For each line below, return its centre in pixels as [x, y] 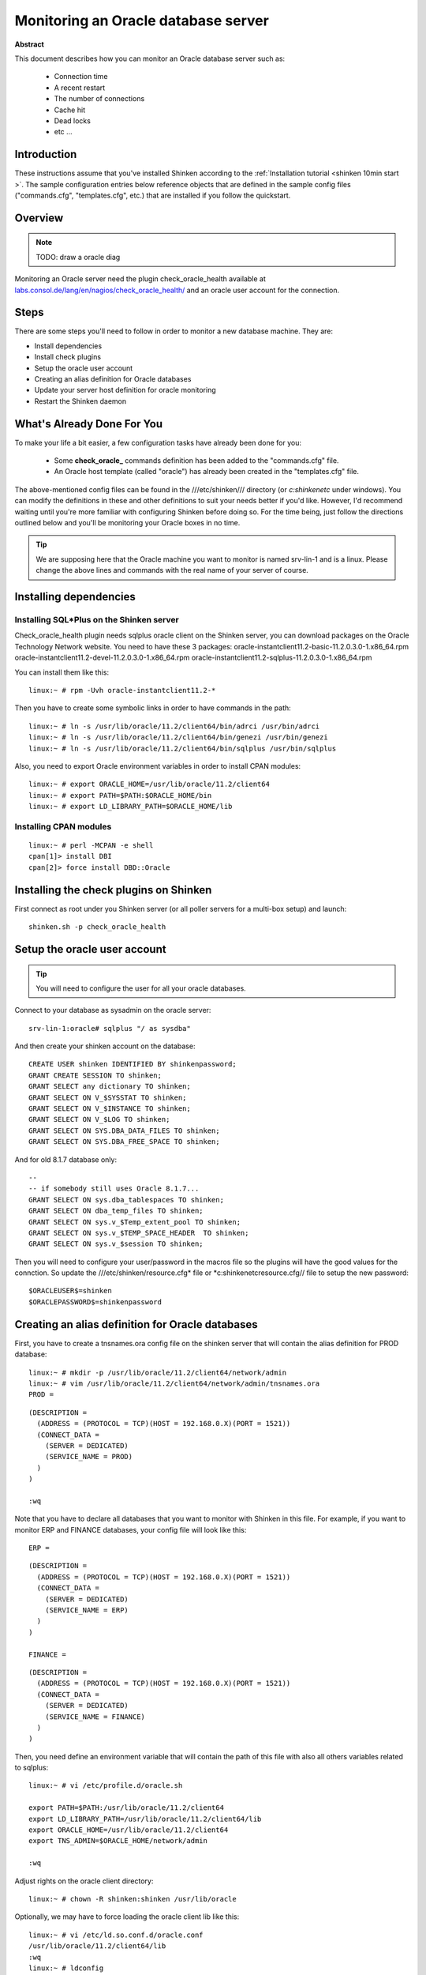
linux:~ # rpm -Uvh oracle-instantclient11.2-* [122, 690]
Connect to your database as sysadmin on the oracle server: [113, 1010]
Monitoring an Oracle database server [142, 21]
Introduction [46, 154]
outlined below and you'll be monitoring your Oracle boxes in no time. [127, 523]
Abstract [30, 44]
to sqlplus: [32, 1768]
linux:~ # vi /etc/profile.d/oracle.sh [106, 1786]
